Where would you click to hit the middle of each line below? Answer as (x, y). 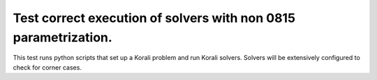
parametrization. (63, 37)
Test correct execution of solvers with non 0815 (154, 18)
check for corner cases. (47, 67)
